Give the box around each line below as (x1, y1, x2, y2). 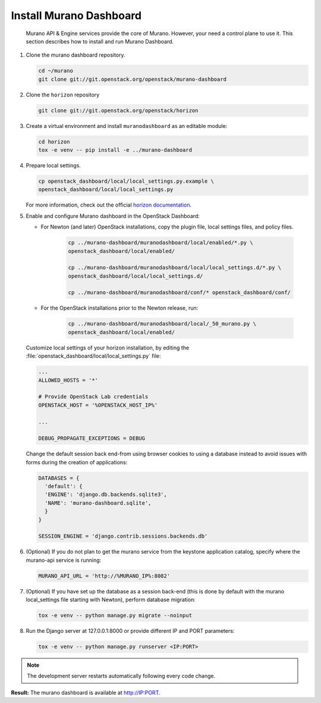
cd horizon (38, 138, 70, 145)
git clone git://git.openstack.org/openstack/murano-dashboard (38, 76, 227, 83)
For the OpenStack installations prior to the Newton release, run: (40, 304, 199, 312)
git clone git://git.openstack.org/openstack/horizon (38, 107, 199, 114)
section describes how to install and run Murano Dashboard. (26, 38, 174, 45)
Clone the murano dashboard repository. (26, 51, 125, 59)
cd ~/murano (38, 67, 74, 74)
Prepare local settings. (26, 162, 81, 169)
